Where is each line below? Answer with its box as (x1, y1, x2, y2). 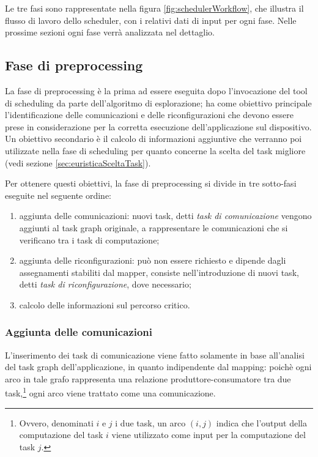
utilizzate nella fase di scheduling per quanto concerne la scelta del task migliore (5, 144, 306, 157)
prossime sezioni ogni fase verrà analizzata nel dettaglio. (5, 26, 215, 39)
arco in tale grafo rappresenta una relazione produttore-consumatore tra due (5, 372, 291, 385)
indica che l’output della (216, 416, 307, 429)
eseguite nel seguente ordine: (5, 188, 112, 201)
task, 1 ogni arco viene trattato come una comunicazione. (5, 385, 216, 399)
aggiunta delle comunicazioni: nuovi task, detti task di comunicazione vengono (19, 209, 312, 222)
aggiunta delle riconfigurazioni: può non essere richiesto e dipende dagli (19, 254, 286, 267)
